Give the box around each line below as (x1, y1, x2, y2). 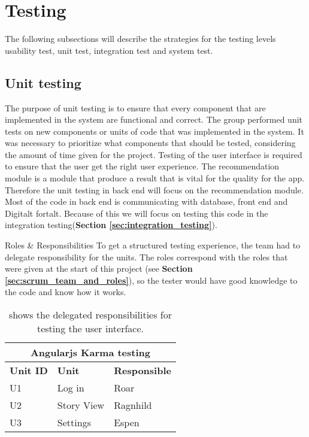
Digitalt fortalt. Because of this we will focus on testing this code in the (5, 207, 268, 219)
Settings (57, 415, 91, 430)
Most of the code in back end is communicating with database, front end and (5, 195, 288, 208)
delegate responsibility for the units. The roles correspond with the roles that (5, 250, 288, 263)
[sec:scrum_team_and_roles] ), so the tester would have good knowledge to (5, 274, 298, 286)
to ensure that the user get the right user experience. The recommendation (5, 160, 280, 172)
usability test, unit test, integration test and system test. (5, 44, 213, 56)
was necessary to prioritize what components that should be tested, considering (5, 136, 296, 149)
